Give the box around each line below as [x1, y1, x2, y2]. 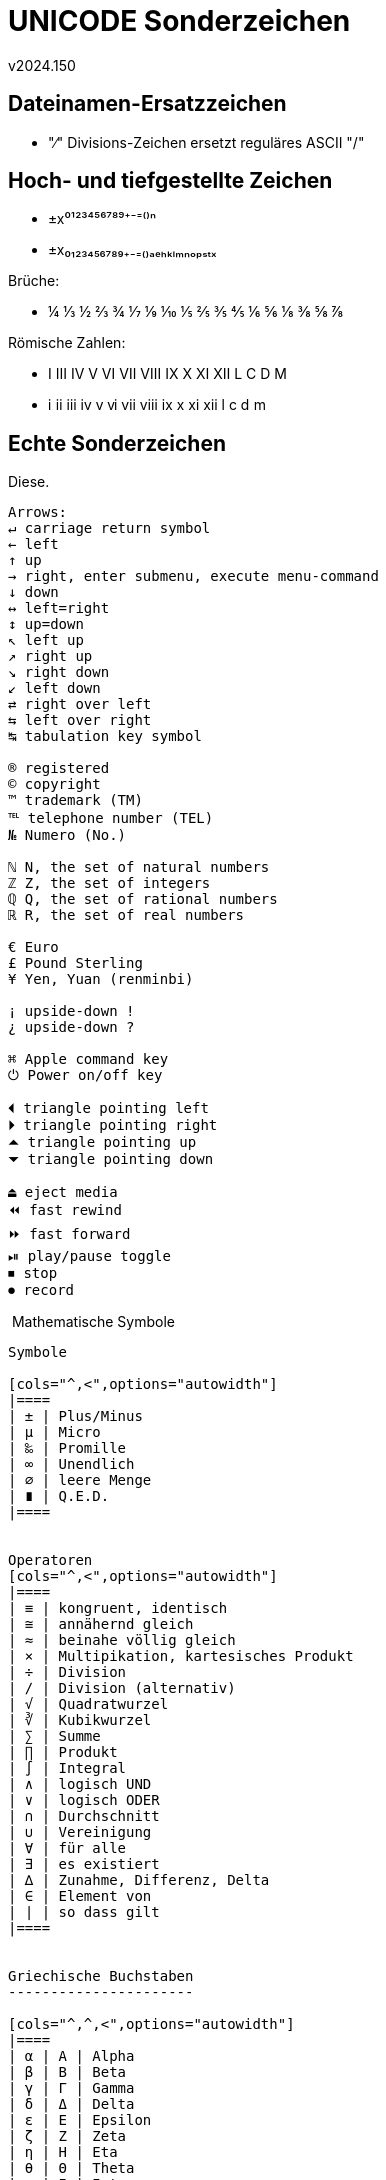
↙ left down [8, 680, 101, 697]
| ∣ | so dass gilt [8, 1904, 160, 1921]
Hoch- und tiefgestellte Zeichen [8, 168, 333, 194]
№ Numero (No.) [8, 827, 127, 844]
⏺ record [8, 1282, 75, 1299]
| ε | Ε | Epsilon [8, 2112, 152, 2129]
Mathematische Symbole [11, 1313, 175, 1331]
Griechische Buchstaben [8, 1968, 194, 1985]
